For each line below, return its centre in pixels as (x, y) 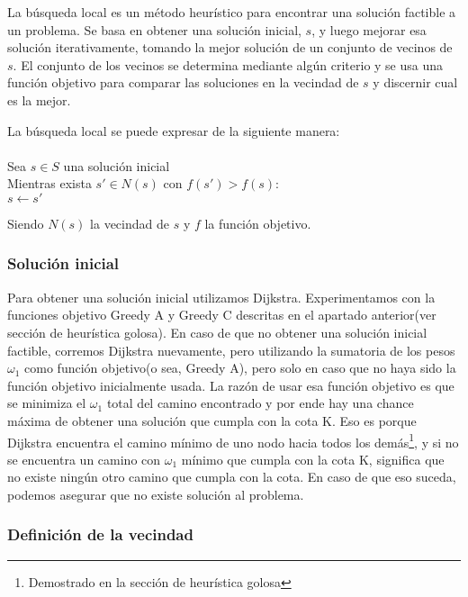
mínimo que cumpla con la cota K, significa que (313, 459)
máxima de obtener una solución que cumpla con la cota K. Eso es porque (212, 420)
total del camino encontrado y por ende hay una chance (260, 403)
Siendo (26, 223)
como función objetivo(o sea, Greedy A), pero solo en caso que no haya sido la (240, 368)
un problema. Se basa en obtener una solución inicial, (154, 29)
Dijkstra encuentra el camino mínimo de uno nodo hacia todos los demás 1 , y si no (233, 440)
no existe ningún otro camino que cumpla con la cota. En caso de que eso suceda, (232, 477)
